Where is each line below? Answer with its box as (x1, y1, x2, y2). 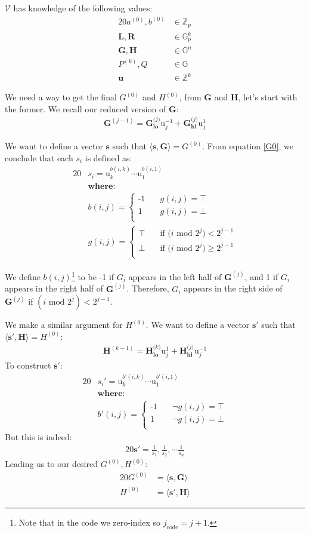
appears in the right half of (5, 282, 104, 294)
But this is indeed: (5, 430, 72, 443)
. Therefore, (126, 282, 169, 294)
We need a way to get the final (5, 91, 117, 103)
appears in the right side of (184, 282, 283, 294)
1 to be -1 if (71, 268, 114, 283)
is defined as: (85, 151, 132, 164)
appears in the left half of (128, 270, 222, 283)
